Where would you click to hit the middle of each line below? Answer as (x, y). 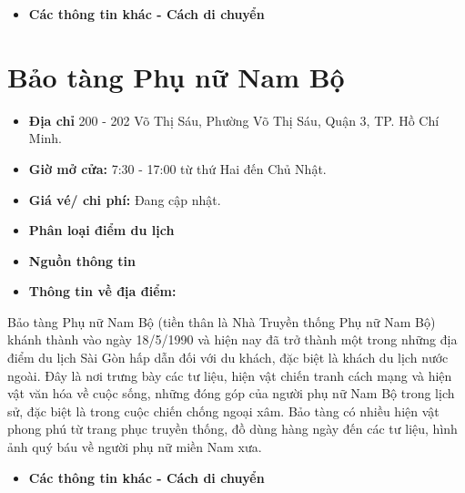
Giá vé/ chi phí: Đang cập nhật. (125, 199)
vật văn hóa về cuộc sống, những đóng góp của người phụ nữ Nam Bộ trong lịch (231, 393)
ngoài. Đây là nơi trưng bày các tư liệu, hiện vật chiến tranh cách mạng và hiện (230, 375)
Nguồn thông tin (82, 260)
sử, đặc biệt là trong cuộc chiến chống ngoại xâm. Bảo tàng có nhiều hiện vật (223, 411)
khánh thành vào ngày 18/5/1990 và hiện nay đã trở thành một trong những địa (232, 339)
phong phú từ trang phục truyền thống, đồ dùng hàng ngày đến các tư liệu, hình (232, 429)
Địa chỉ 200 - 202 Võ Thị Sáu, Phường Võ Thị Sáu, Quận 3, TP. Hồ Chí (234, 120)
